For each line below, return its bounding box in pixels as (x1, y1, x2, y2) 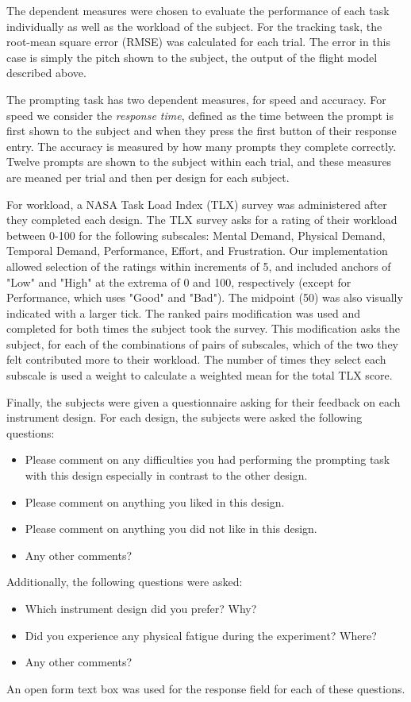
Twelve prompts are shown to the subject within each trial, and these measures (6, 153, 392, 170)
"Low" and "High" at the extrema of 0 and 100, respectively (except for (6, 273, 351, 290)
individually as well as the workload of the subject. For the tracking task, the (6, 17, 382, 34)
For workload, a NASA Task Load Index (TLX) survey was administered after (6, 195, 387, 212)
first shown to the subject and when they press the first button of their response (6, 122, 397, 139)
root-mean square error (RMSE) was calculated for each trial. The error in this (6, 33, 391, 50)
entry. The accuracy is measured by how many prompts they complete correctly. (6, 137, 397, 154)
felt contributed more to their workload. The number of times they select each (6, 351, 386, 368)
